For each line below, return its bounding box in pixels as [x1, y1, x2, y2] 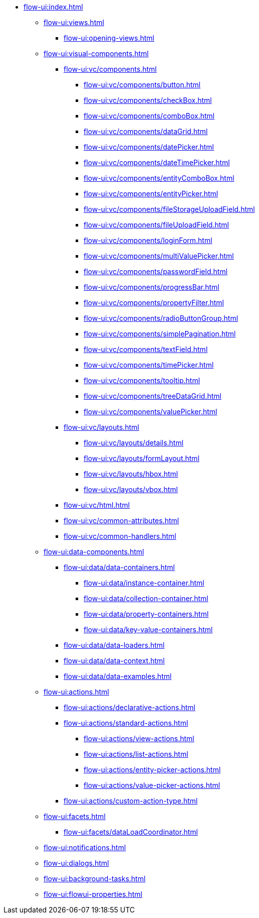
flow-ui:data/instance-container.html [84, 579, 204, 587]
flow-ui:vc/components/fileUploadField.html [84, 220, 229, 229]
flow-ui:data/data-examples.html [64, 672, 172, 680]
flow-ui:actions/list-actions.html [84, 750, 188, 758]
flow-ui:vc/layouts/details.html [84, 438, 184, 447]
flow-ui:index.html [24, 3, 83, 11]
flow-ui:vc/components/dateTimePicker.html [84, 158, 230, 167]
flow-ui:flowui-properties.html [44, 890, 142, 898]
